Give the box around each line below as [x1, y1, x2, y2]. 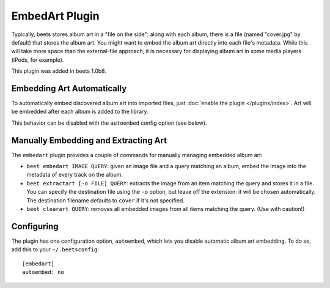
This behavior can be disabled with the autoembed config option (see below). [11, 119, 207, 127]
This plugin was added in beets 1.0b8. [11, 67, 107, 75]
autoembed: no [22, 269, 64, 276]
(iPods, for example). [11, 56, 64, 64]
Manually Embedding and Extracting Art [11, 135, 167, 146]
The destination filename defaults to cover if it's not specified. [26, 196, 185, 204]
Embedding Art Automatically [11, 83, 127, 94]
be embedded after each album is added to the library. [11, 108, 149, 116]
